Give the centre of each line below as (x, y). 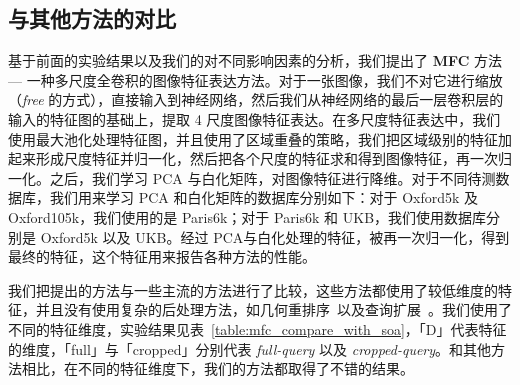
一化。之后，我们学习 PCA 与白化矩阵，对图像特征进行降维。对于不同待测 (252, 177)
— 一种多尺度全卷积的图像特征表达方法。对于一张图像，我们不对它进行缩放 (255, 79)
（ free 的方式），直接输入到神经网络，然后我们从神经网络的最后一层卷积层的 (256, 99)
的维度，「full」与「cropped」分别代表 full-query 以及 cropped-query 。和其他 (250, 348)
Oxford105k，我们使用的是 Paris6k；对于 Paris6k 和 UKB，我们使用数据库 (247, 216)
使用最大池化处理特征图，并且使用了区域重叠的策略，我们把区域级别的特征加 (260, 138)
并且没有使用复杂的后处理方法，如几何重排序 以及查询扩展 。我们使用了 (273, 309)
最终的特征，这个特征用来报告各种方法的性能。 (162, 256)
